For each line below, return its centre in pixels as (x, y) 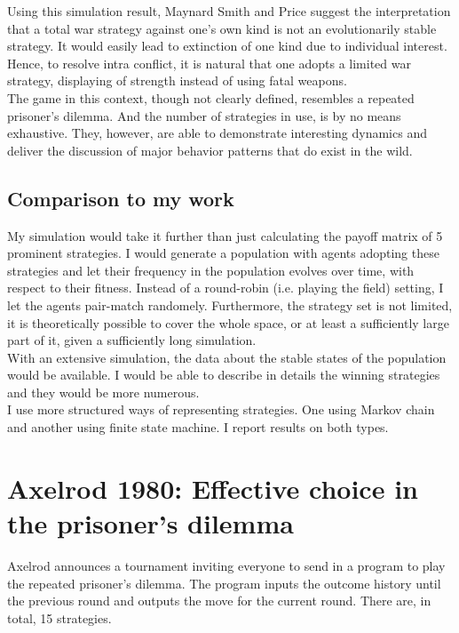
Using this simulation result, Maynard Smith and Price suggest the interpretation (229, 11)
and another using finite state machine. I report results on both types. (198, 427)
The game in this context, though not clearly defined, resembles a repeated (211, 97)
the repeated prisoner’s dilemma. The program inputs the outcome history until (224, 583)
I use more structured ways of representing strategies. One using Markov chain (221, 409)
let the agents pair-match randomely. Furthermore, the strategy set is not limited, (230, 304)
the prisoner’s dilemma (150, 523)
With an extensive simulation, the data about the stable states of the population (227, 357)
